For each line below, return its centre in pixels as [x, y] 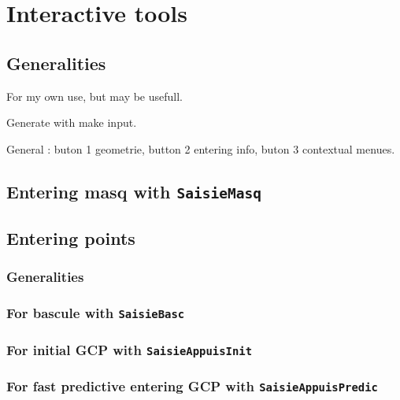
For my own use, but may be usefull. [94, 96]
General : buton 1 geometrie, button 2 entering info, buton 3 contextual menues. [201, 148]
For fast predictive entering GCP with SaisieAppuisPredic [192, 386]
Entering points [71, 238]
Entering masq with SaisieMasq [134, 191]
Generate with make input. [72, 122]
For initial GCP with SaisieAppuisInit [130, 349]
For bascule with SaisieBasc [96, 313]
